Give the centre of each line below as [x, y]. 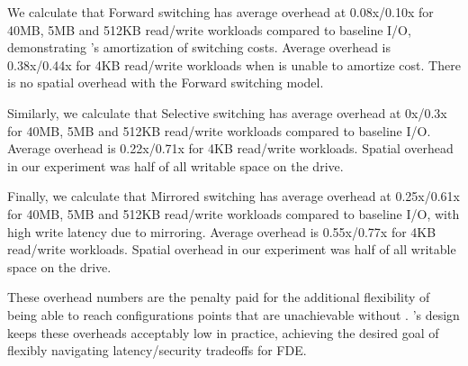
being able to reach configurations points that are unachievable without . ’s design [234, 314]
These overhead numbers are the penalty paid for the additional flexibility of [219, 297]
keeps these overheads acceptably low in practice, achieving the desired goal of [223, 332]
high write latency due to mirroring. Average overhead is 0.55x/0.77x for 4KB [222, 231]
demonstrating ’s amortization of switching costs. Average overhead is [199, 47]
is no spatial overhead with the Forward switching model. [166, 82]
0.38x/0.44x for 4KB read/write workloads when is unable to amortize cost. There [234, 64]
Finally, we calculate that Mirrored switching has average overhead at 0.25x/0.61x [234, 196]
